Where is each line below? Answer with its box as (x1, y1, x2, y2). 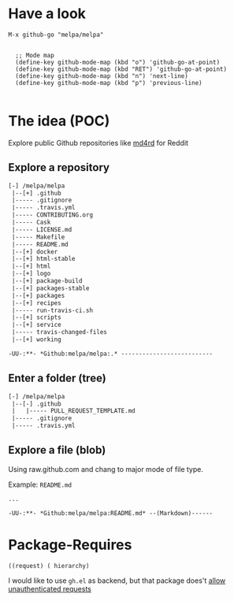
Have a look (8, 5, 87, 23)
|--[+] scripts (11, 313, 61, 321)
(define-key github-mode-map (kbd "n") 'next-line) (15, 72, 189, 80)
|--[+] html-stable (11, 255, 76, 263)
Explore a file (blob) (8, 443, 106, 457)
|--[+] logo (11, 269, 51, 278)
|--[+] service (11, 321, 61, 329)
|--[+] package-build (11, 277, 83, 285)
